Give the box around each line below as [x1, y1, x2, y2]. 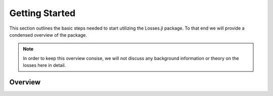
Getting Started [9, 8, 76, 19]
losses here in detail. [23, 62, 66, 68]
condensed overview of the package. [9, 32, 87, 38]
